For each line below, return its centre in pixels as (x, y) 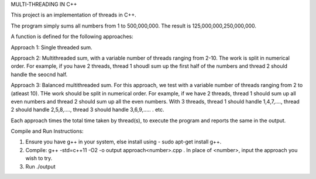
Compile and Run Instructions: (47, 131)
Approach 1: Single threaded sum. (52, 47)
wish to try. (39, 159)
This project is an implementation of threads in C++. (74, 15)
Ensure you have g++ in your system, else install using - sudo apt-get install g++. (123, 142)
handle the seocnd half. (39, 74)
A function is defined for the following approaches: (72, 37)
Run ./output (40, 166)
